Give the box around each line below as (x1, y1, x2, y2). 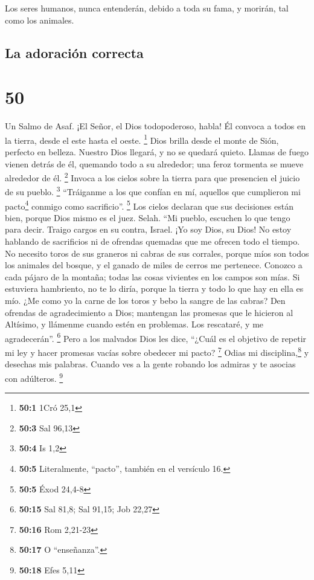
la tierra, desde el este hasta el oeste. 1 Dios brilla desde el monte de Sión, (5, 132, 279, 146)
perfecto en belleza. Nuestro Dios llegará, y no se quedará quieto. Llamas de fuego (5, 145, 309, 158)
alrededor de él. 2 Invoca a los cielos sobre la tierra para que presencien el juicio (5, 170, 300, 184)
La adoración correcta (5, 43, 144, 62)
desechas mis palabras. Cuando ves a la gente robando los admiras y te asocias (5, 358, 296, 370)
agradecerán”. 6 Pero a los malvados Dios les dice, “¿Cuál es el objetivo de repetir (5, 330, 307, 344)
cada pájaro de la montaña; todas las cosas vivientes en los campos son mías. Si (5, 270, 300, 283)
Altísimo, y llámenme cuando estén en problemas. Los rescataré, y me (5, 318, 264, 330)
